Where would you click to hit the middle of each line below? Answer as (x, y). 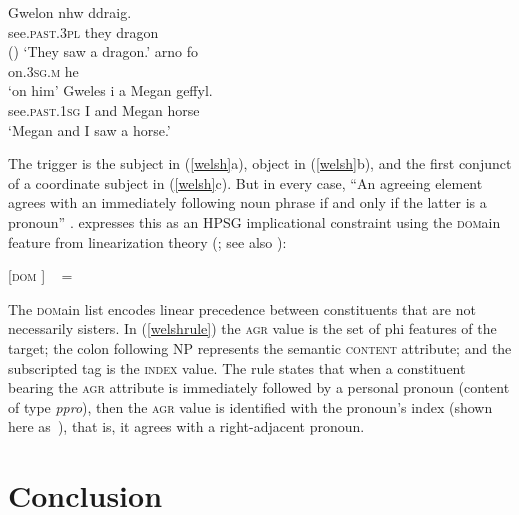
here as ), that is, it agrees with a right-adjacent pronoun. (186, 426)
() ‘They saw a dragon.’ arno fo (103, 51)
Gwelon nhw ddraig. (70, 12)
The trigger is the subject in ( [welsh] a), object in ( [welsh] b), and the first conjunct (260, 163)
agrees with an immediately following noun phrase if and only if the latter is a (247, 202)
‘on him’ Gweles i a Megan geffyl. (110, 90)
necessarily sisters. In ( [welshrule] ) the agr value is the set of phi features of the (252, 328)
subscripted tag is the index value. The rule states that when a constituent (237, 367)
